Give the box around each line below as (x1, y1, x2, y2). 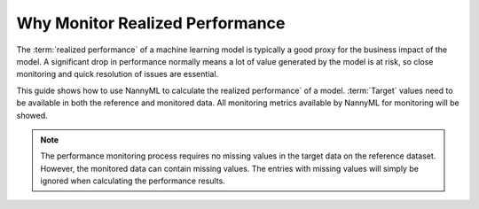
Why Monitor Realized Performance (16, 13, 286, 33)
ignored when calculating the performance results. (40, 175, 225, 186)
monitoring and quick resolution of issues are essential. (16, 69, 219, 80)
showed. (16, 110, 48, 120)
